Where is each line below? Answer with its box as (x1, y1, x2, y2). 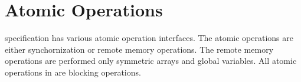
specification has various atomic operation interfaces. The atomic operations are (5, 32, 294, 44)
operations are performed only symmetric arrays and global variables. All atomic (5, 54, 297, 67)
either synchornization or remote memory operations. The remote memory (5, 43, 274, 55)
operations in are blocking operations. (5, 66, 141, 78)
